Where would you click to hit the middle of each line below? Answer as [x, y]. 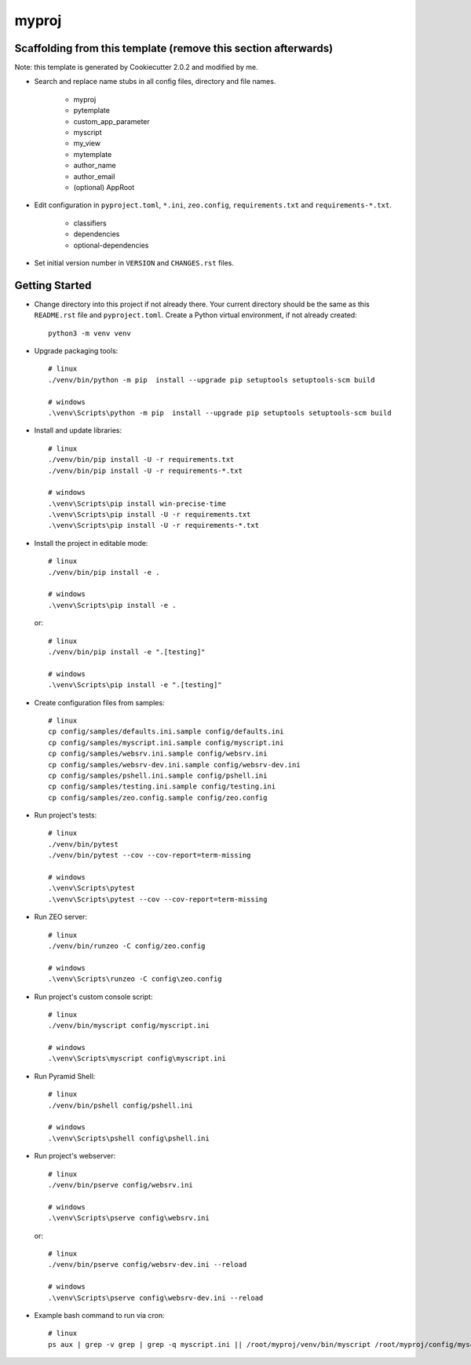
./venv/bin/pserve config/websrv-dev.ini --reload [148, 1265]
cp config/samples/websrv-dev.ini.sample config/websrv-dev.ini [175, 765]
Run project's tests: [66, 815]
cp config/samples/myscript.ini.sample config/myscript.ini [166, 743]
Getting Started [53, 285]
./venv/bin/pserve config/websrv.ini [121, 1185]
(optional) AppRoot [104, 187]
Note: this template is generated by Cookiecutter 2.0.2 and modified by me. [136, 68]
